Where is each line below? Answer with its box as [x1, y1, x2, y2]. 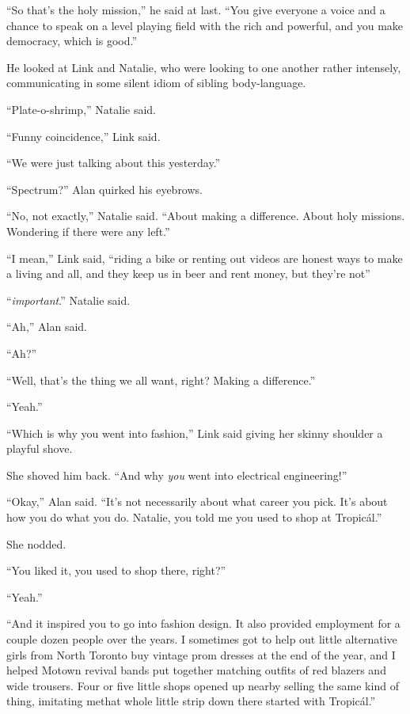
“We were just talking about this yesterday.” [6, 154, 221, 171]
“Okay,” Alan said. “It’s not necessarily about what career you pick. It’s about [6, 493, 388, 510]
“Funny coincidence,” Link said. [6, 127, 161, 144]
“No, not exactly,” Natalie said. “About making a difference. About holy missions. [6, 207, 405, 224]
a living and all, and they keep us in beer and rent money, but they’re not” [6, 265, 370, 282]
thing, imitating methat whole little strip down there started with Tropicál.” [6, 693, 376, 709]
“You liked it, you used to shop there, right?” [6, 562, 226, 579]
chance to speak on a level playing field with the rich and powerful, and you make [6, 17, 404, 33]
